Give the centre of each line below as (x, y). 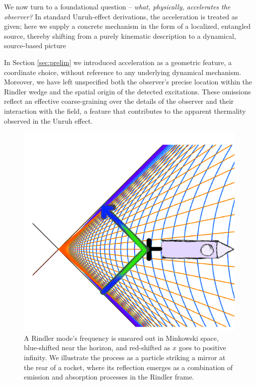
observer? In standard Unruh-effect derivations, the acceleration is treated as (121, 16)
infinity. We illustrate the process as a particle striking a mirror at (125, 357)
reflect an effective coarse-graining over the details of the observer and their (119, 101)
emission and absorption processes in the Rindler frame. (109, 377)
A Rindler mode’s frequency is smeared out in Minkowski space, (121, 338)
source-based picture (35, 45)
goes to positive (202, 347)
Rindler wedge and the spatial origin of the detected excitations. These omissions (128, 91)
